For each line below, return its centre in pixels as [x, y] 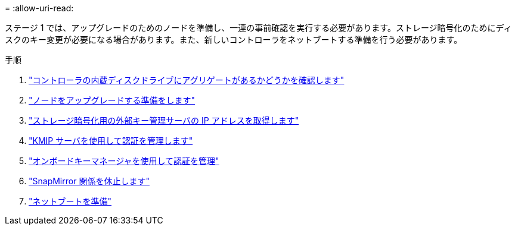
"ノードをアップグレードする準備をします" [112, 100]
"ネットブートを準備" [70, 201]
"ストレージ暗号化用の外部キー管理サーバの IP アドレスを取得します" [164, 120]
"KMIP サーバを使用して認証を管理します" [111, 141]
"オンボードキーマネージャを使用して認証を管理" [124, 161]
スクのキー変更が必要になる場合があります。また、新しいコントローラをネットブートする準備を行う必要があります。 [234, 40]
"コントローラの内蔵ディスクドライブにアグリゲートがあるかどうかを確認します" [187, 80]
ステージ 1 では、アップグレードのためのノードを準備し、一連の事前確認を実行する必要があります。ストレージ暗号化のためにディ [258, 28]
